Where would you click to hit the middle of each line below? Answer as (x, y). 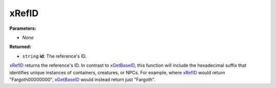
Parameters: (23, 28)
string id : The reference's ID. (54, 56)
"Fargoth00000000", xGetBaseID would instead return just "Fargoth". (83, 79)
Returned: (20, 47)
